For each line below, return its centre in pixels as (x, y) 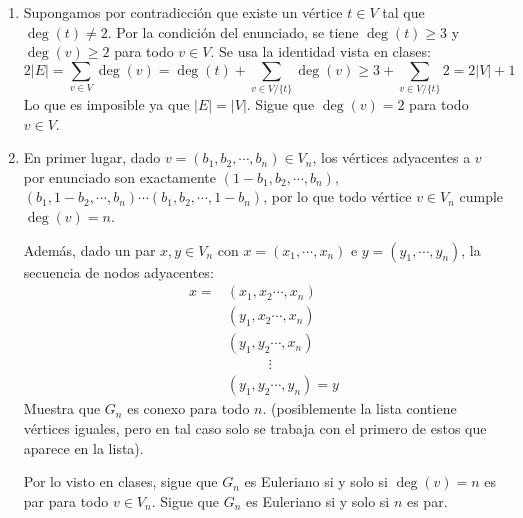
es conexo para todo (188, 408)
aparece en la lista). (83, 447)
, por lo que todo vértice (337, 196)
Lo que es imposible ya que (106, 104)
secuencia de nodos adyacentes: (118, 271)
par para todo (66, 500)
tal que (403, 12)
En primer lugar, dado (92, 157)
